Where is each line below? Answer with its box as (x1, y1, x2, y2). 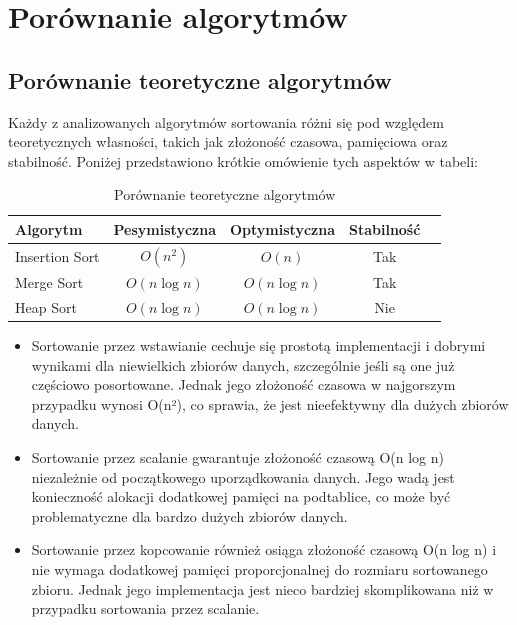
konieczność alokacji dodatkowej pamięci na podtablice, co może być (31, 486, 451, 507)
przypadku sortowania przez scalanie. (31, 598, 260, 619)
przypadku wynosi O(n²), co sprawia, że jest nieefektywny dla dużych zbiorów (31, 393, 509, 414)
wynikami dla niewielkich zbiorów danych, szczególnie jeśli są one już (31, 354, 455, 375)
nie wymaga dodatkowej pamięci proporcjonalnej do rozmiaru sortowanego (31, 558, 488, 579)
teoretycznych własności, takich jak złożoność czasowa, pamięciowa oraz (8, 131, 448, 152)
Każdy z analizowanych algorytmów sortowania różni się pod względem (8, 111, 444, 132)
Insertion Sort (15, 246, 100, 266)
